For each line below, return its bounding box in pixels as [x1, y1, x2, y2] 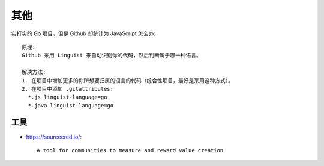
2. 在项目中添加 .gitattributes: [22, 85, 114, 92]
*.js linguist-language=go [28, 94, 107, 101]
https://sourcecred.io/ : [26, 133, 82, 140]
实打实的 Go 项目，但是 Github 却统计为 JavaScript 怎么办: [11, 30, 156, 37]
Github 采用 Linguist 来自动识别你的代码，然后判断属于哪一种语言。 [22, 52, 202, 59]
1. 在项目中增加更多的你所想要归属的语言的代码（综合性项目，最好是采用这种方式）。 [22, 77, 234, 84]
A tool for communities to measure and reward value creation [37, 147, 224, 153]
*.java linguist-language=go [28, 102, 114, 109]
